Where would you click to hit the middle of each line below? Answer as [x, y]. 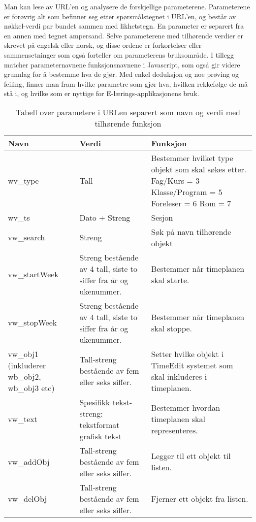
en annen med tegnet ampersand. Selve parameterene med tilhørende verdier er [124, 35]
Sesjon [162, 217]
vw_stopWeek [32, 323]
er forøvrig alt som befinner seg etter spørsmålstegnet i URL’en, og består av [120, 16]
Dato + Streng [105, 217]
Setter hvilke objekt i [187, 354]
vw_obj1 [23, 354]
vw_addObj [29, 461]
